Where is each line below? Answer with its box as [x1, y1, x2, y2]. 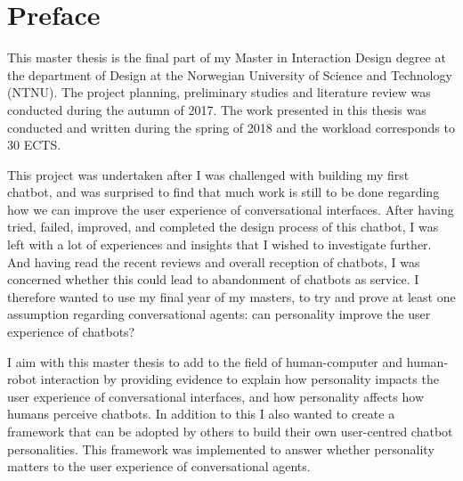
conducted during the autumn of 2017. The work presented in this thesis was [7, 100, 426, 118]
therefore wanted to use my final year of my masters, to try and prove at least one [7, 287, 456, 306]
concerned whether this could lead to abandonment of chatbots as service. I [7, 270, 419, 289]
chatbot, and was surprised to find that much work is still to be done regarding [7, 183, 440, 201]
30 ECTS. [7, 135, 61, 154]
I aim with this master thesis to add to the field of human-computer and [7, 352, 403, 371]
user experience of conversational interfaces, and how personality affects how [7, 387, 424, 405]
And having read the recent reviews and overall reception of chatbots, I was [7, 252, 420, 271]
